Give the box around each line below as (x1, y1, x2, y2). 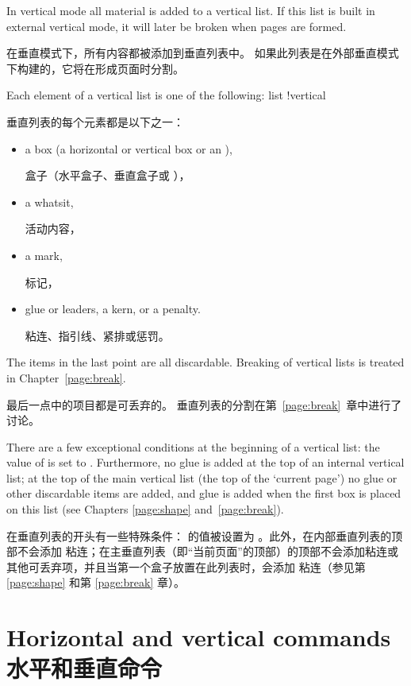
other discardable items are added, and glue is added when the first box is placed (6, 485, 401, 502)
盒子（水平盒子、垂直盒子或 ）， (25, 167, 190, 184)
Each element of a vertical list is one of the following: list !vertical (6, 87, 326, 103)
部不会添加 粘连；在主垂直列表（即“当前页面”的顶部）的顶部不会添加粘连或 (6, 543, 398, 560)
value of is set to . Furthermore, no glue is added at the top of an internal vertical (6, 454, 405, 471)
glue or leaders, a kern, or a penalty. (25, 300, 201, 317)
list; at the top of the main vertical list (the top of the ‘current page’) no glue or (6, 469, 398, 486)
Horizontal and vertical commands (6, 621, 391, 653)
